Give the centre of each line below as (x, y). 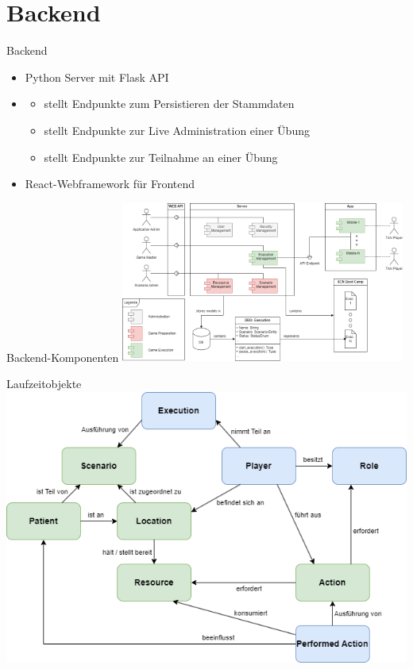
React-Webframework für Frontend (110, 184)
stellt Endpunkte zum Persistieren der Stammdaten (169, 104)
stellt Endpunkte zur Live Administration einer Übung (177, 130)
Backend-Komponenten (63, 357)
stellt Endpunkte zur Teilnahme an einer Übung (161, 157)
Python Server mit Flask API (97, 77)
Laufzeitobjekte (44, 384)
